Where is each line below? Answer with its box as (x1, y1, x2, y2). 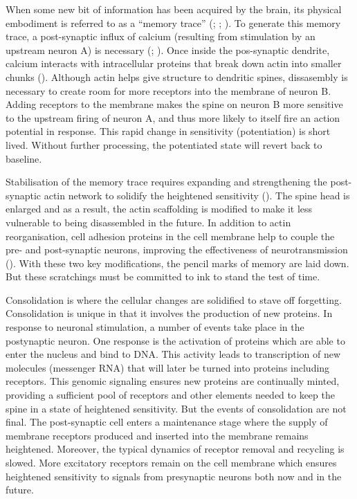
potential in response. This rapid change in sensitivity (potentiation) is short (6, 124, 331, 138)
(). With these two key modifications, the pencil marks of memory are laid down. (6, 255, 349, 270)
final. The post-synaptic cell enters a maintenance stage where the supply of (6, 415, 328, 429)
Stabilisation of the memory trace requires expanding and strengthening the (6, 174, 327, 189)
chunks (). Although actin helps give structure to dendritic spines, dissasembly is (6, 69, 348, 84)
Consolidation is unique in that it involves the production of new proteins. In (6, 306, 333, 320)
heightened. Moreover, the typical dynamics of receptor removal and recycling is (6, 442, 345, 456)
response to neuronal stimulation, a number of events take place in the (6, 320, 304, 334)
